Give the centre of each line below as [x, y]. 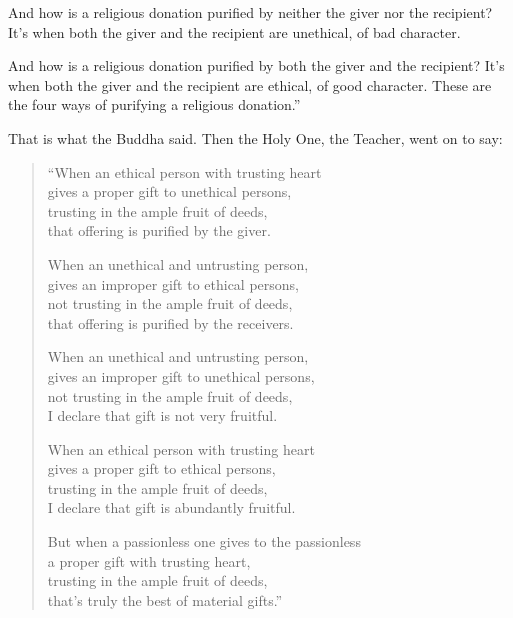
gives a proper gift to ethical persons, [161, 468]
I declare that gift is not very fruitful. [162, 415]
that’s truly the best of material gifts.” [165, 599]
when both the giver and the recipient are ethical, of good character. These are [250, 84]
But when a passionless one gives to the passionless [204, 541]
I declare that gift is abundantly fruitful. [171, 507]
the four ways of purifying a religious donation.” [154, 104]
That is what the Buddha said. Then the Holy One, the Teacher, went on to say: [255, 137]
